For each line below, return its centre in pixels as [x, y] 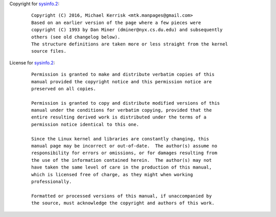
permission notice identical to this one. [85, 124]
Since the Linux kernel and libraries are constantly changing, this [120, 139]
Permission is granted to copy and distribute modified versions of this [126, 103]
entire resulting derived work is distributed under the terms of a [119, 117]
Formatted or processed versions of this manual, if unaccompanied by [122, 196]
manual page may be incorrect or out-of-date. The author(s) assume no [124, 146]
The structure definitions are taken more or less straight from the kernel [130, 44]
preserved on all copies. [64, 89]
